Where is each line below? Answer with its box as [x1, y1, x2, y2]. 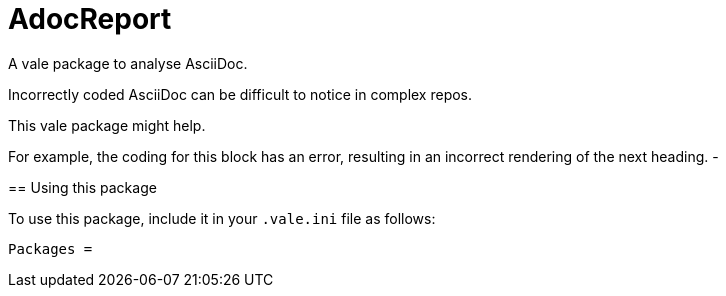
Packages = [8, 240, 93, 257]
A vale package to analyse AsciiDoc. [8, 54, 248, 72]
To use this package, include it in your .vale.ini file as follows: [8, 209, 436, 227]
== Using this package [8, 178, 157, 196]
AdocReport [8, 2, 172, 36]
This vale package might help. [8, 116, 206, 134]
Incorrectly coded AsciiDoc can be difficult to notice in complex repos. [8, 85, 473, 103]
